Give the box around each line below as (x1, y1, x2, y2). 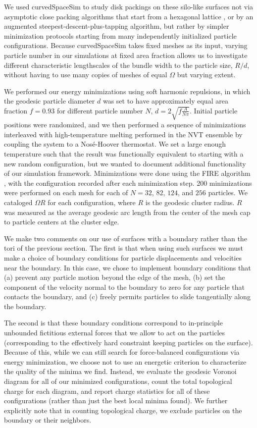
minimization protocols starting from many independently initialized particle (4, 30, 237, 41)
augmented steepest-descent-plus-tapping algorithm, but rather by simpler (4, 21, 229, 31)
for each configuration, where (48, 197, 136, 207)
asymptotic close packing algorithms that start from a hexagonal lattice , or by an (4, 11, 254, 21)
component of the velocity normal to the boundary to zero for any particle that (4, 281, 245, 292)
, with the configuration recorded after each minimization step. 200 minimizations (4, 177, 252, 188)
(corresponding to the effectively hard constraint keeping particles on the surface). (4, 337, 253, 347)
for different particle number (56, 105, 143, 115)
